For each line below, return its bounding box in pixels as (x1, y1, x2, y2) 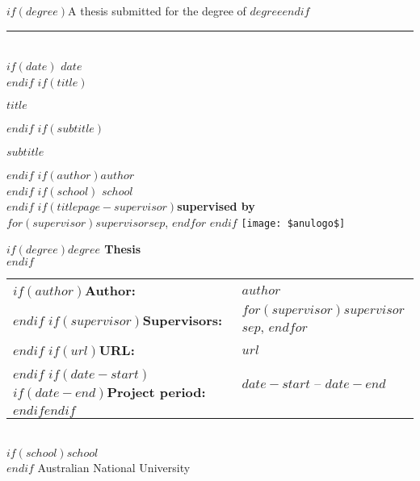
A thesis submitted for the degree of (68, 2, 246, 19)
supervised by (177, 198, 255, 215)
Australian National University (37, 458, 191, 475)
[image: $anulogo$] (241, 217, 346, 229)
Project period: (107, 383, 206, 401)
